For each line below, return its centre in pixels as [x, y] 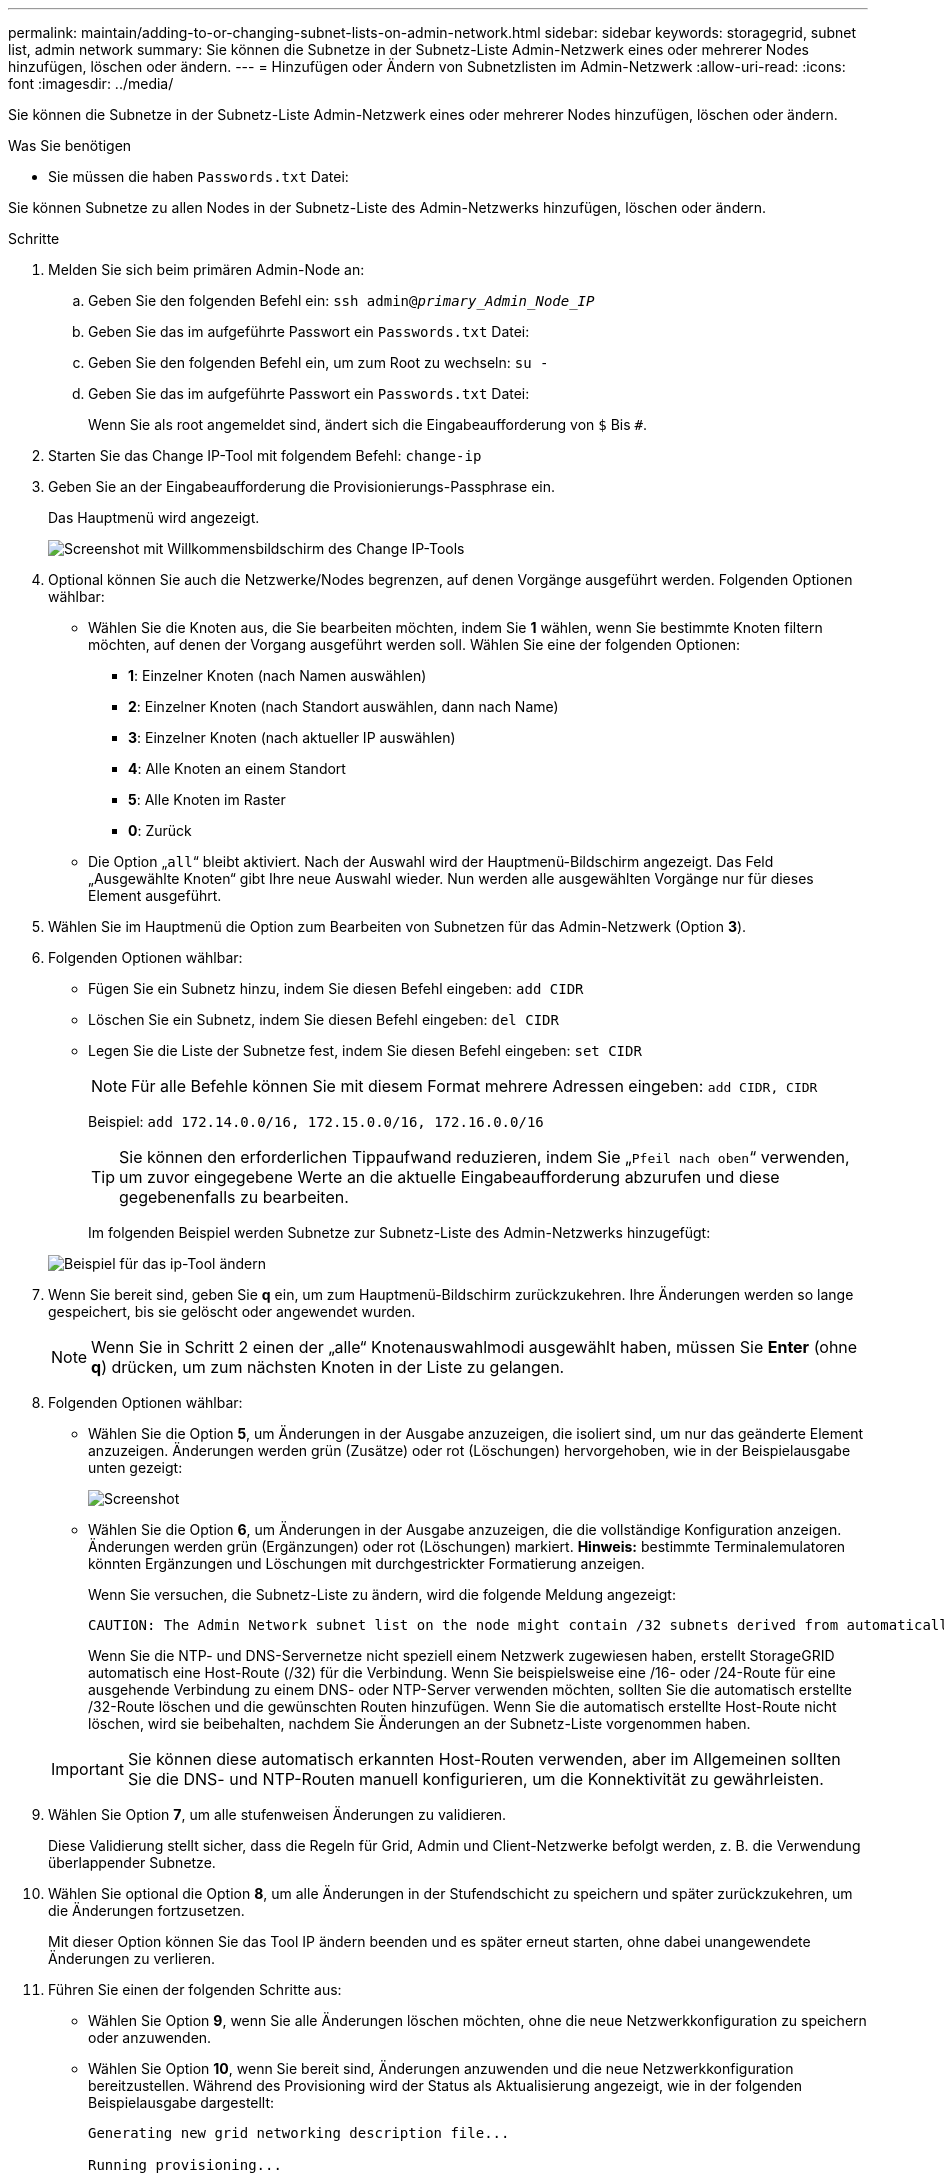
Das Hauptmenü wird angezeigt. [154, 517]
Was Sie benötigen [70, 145]
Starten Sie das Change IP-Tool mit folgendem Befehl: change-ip [265, 455]
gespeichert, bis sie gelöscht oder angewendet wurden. [232, 1311]
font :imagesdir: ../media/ [91, 83]
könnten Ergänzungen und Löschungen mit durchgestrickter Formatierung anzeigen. [366, 1563]
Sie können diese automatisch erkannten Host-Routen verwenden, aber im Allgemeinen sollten [484, 1759]
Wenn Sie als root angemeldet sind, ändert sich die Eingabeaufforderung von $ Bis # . [367, 424]
